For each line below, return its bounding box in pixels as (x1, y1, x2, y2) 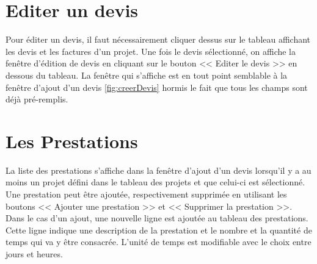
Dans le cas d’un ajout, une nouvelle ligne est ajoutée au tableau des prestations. (5, 212, 308, 224)
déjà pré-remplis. (5, 93, 68, 105)
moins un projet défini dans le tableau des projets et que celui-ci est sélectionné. (5, 176, 305, 188)
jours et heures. (5, 247, 63, 260)
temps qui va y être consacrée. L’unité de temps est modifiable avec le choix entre (5, 235, 312, 248)
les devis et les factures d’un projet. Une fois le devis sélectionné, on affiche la (5, 45, 296, 57)
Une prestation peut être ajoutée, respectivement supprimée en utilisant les (5, 188, 287, 200)
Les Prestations (5, 128, 138, 153)
